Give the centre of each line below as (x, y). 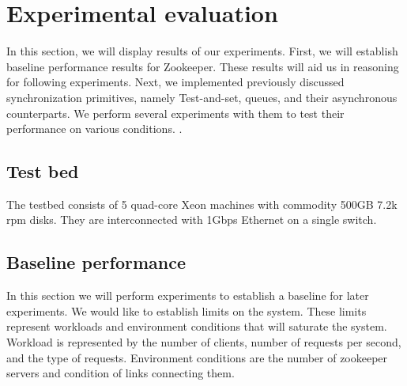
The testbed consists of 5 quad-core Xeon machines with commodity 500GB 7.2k (202, 204)
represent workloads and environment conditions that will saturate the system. (197, 326)
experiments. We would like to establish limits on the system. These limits (187, 310)
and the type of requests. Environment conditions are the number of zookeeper (197, 357)
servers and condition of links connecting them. (121, 373)
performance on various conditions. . (94, 129)
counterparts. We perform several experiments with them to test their (175, 113)
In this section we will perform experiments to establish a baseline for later (188, 295)
